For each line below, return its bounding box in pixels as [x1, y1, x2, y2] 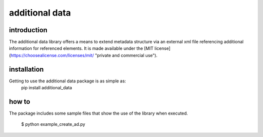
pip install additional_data [21, 85, 73, 91]
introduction [9, 26, 48, 34]
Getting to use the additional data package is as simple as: [9, 78, 126, 84]
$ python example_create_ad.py [21, 121, 85, 127]
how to [9, 98, 30, 106]
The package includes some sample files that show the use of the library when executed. [9, 110, 188, 117]
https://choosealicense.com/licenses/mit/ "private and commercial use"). [10, 52, 158, 58]
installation [9, 65, 44, 73]
